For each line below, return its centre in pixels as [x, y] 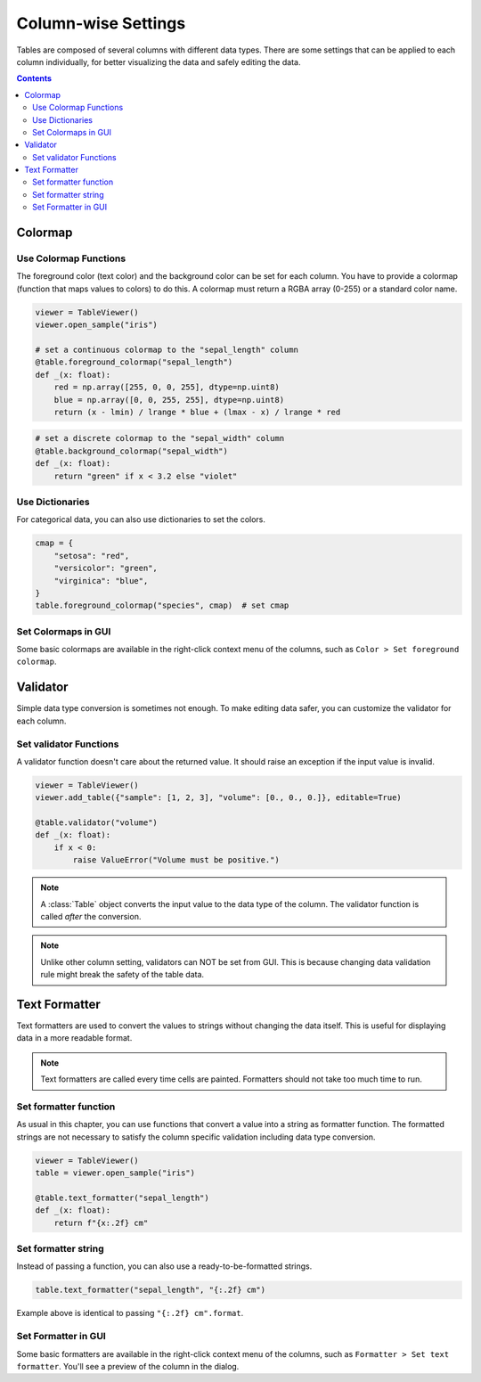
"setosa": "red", [92, 556]
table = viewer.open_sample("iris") [115, 1173]
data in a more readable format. [74, 1038]
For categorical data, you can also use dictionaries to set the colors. [141, 519]
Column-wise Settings [101, 23]
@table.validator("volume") [96, 823]
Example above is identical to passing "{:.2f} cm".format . [130, 1313]
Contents [34, 78]
